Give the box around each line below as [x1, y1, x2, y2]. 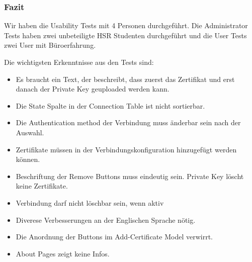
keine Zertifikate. [16, 181, 68, 191]
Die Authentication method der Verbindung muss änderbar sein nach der [16, 117, 241, 128]
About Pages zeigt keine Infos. [16, 248, 110, 258]
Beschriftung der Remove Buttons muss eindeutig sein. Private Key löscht [16, 170, 244, 181]
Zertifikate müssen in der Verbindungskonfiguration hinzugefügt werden [16, 144, 237, 154]
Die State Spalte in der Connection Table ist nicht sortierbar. [16, 100, 205, 111]
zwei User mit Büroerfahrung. [4, 40, 96, 50]
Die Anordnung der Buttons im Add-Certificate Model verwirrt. [16, 231, 213, 242]
